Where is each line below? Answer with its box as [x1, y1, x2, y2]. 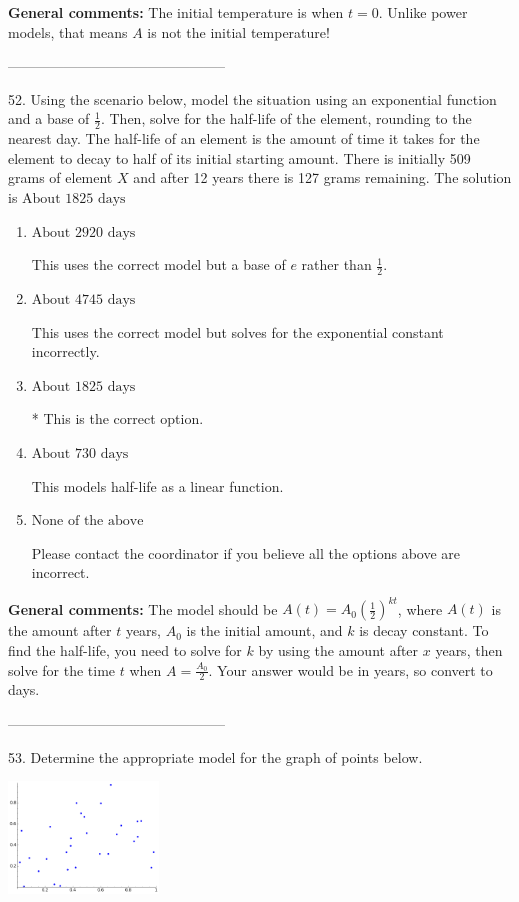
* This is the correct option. [31, 408, 204, 429]
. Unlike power [378, 2, 468, 22]
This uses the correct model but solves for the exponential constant [31, 321, 444, 342]
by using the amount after [258, 640, 419, 661]
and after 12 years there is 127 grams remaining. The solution [133, 167, 512, 188]
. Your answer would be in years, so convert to [208, 659, 493, 680]
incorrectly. [31, 341, 100, 362]
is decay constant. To [359, 620, 489, 641]
